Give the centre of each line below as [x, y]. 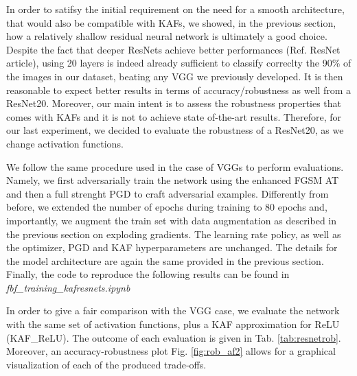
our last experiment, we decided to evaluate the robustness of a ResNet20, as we [175, 130]
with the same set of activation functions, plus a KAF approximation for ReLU [173, 324]
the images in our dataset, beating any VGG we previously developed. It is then [175, 76]
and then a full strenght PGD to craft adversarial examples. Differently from [168, 193]
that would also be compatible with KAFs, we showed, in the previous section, [171, 22]
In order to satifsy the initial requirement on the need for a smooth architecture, [175, 9]
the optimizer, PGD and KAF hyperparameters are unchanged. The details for [172, 247]
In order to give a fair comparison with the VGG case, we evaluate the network [173, 310]
